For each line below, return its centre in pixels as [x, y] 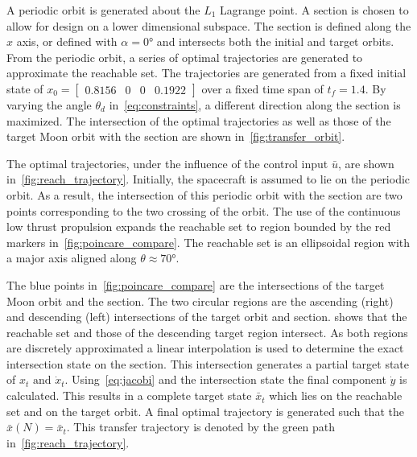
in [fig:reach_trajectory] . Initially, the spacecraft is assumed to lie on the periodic [208, 179]
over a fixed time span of [262, 88]
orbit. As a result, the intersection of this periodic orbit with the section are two [204, 194]
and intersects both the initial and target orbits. [275, 41]
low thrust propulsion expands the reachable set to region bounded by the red [199, 226]
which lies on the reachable [336, 395]
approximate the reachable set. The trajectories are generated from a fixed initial [206, 73]
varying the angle [49, 104]
